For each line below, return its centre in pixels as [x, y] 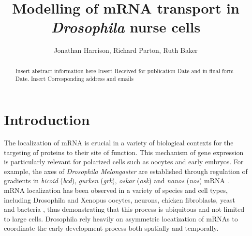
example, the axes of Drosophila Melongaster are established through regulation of [126, 171]
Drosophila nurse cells [126, 27]
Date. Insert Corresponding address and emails [74, 79]
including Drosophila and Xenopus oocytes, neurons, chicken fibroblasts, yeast [120, 199]
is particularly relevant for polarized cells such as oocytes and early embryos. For [124, 162]
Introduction [47, 119]
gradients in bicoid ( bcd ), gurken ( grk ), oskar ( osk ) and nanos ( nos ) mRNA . [117, 181]
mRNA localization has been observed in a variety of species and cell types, [116, 190]
